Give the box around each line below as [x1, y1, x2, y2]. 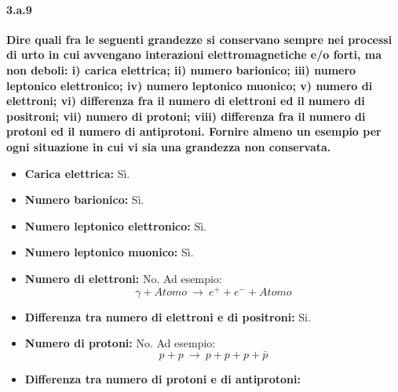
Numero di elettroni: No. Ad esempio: [24, 270, 222, 286]
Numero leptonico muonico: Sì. [24, 244, 194, 260]
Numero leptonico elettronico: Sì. [24, 217, 206, 234]
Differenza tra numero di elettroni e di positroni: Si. [24, 308, 311, 325]
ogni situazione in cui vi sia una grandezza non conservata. [6, 138, 331, 154]
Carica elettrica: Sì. [24, 165, 130, 181]
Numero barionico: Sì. [24, 191, 144, 208]
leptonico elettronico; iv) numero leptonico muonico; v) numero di [6, 77, 373, 93]
